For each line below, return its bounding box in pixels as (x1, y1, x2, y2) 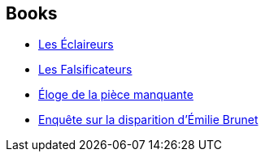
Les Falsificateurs (38, 62, 132, 77)
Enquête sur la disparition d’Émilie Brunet (38, 113, 258, 127)
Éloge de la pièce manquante (38, 88, 193, 102)
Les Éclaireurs (38, 37, 114, 52)
